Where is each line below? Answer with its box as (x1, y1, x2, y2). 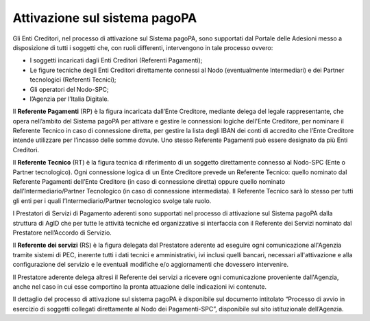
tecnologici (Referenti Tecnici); (29, 75, 116, 84)
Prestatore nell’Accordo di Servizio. (12, 228, 112, 237)
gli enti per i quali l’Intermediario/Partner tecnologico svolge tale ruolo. (12, 196, 212, 205)
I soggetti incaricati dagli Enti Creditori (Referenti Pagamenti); (29, 56, 203, 64)
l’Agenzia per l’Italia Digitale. (29, 95, 110, 103)
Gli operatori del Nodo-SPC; (29, 85, 109, 93)
